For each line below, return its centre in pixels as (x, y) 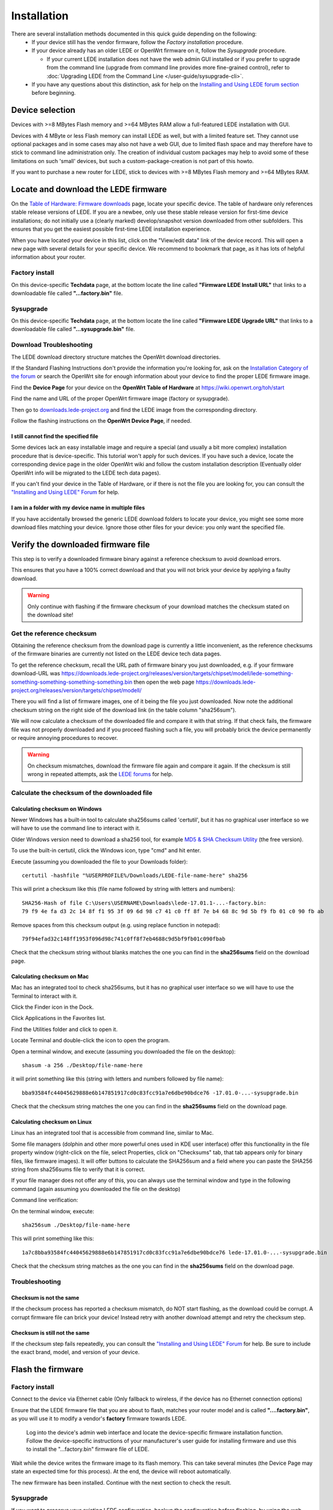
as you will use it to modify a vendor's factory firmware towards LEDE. (99, 1419)
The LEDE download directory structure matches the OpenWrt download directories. (116, 357)
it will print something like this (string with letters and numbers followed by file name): (117, 1079)
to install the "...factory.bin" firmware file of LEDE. (88, 1449)
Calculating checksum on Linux (52, 1122)
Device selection (43, 110)
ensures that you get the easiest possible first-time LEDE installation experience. (111, 229)
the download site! (50, 615)
